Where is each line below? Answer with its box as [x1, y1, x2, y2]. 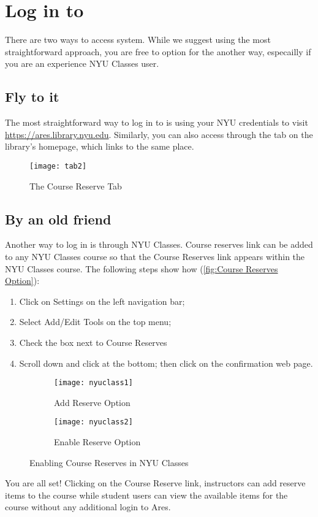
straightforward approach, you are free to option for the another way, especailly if [5, 45, 311, 58]
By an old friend [5, 209, 112, 228]
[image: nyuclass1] [54, 378, 133, 388]
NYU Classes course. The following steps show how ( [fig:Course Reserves [5, 262, 278, 275]
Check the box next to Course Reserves [19, 335, 167, 348]
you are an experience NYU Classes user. [5, 57, 159, 70]
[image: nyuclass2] [54, 418, 133, 427]
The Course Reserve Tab [29, 179, 122, 192]
